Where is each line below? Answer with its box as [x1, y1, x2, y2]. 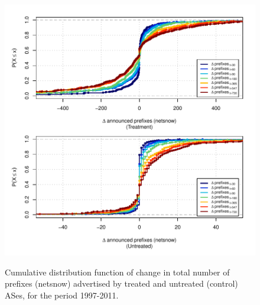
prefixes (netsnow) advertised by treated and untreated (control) [5, 277, 238, 290]
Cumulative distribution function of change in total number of [5, 265, 230, 278]
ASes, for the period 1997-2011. [5, 288, 119, 301]
